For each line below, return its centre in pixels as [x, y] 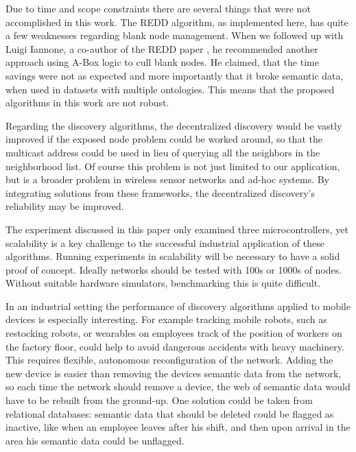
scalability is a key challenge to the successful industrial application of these [165, 242]
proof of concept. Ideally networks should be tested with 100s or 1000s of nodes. [174, 269]
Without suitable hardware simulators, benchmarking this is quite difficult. [163, 283]
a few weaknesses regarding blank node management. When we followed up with [175, 35]
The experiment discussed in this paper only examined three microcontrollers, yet [177, 229]
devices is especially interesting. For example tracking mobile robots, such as [166, 319]
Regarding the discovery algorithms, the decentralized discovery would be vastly [174, 125]
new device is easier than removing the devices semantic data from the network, [174, 373]
